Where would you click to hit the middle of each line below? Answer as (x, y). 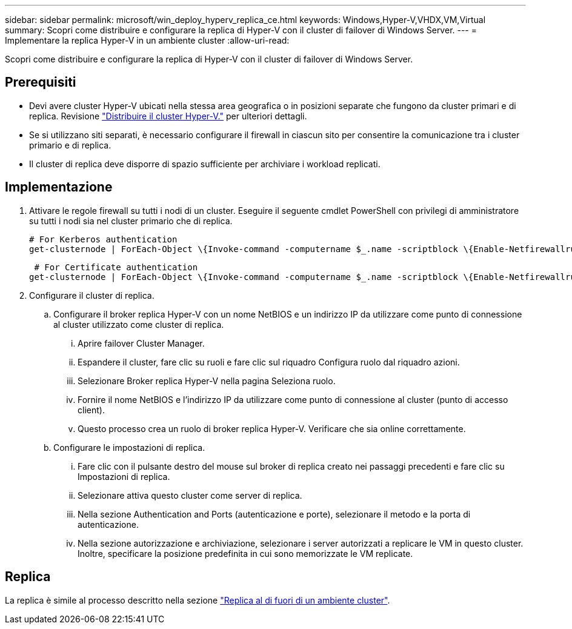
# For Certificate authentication (116, 267)
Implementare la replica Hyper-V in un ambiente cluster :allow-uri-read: (147, 40)
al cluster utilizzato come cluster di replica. (139, 324)
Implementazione (59, 187)
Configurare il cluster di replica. (92, 295)
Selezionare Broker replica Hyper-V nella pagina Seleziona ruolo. (207, 381)
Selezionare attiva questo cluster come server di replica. (190, 495)
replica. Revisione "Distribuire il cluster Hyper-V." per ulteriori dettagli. (168, 116)
